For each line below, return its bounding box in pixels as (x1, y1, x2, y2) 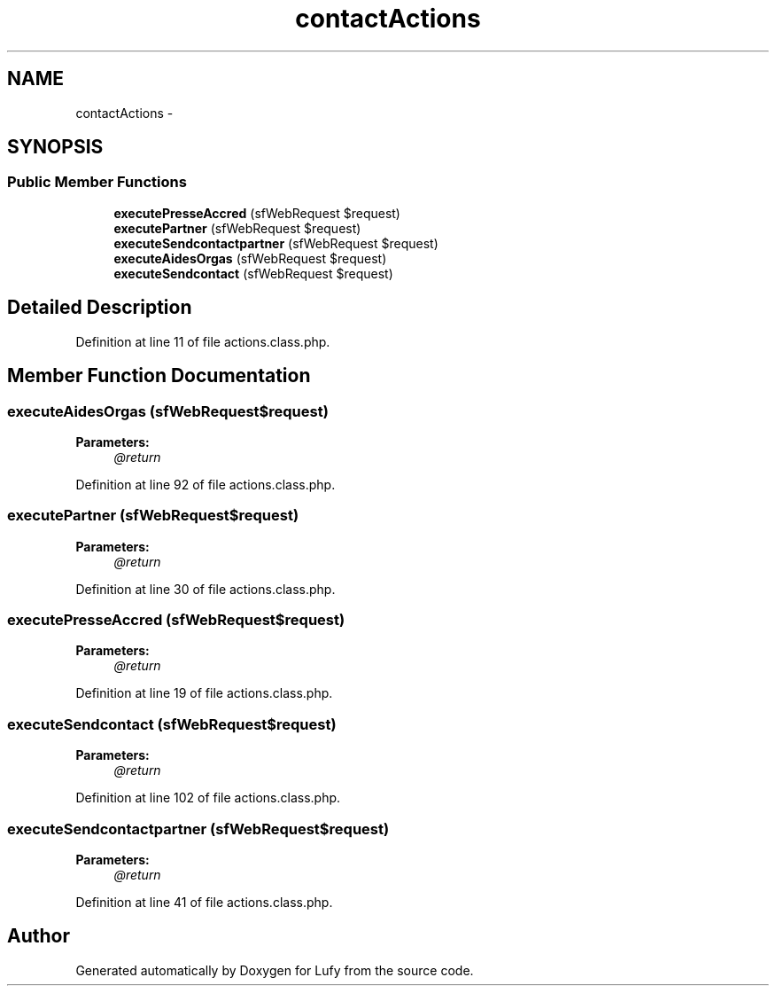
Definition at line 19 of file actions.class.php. (75, 685, 333, 701)
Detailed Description (7, 296, 192, 319)
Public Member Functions (7, 173, 187, 192)
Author (7, 925, 70, 948)
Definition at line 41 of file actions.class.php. (75, 894, 333, 910)
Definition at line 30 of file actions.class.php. (75, 581, 336, 597)
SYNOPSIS (7, 136, 104, 159)
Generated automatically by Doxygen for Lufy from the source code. (75, 962, 474, 978)
